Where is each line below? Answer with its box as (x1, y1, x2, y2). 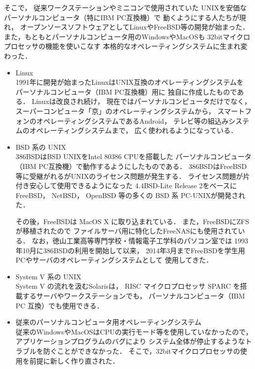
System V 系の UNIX (15, 271, 81, 281)
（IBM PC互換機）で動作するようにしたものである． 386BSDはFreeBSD (15, 161, 247, 171)
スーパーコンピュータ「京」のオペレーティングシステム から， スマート (15, 105, 245, 116)
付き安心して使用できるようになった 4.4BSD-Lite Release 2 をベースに (15, 180, 237, 191)
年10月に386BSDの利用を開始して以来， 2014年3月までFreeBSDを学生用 (15, 245, 245, 255)
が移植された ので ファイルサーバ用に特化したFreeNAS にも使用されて (15, 226, 238, 236)
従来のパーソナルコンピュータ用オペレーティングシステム (15, 317, 202, 327)
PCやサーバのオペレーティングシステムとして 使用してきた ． (15, 255, 213, 265)
